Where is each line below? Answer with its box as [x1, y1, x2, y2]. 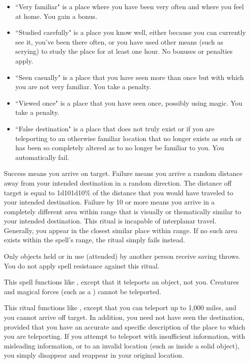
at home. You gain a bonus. [15, 11, 97, 21]
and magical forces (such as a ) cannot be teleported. [4, 286, 161, 296]
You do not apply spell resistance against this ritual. [4, 260, 159, 270]
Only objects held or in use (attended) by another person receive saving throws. [4, 251, 241, 261]
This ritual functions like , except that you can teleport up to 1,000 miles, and [4, 302, 236, 313]
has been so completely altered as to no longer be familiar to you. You [15, 142, 224, 153]
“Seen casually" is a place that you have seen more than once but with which [15, 72, 244, 82]
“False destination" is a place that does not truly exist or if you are [15, 123, 215, 133]
